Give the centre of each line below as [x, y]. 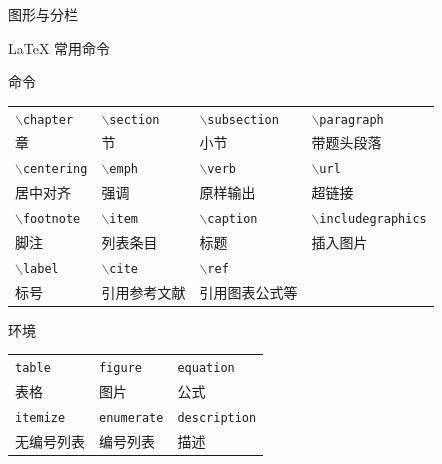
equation [206, 368]
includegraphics [373, 219]
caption [232, 219]
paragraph [351, 119]
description [217, 417]
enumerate [131, 417]
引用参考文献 [143, 291]
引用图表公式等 [248, 291]
